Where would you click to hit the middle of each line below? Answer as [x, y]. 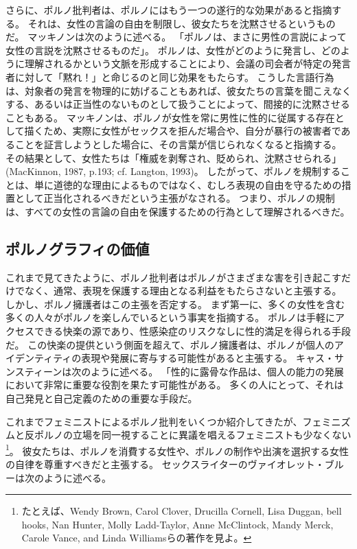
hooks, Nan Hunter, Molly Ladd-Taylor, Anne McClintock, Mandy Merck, [177, 524]
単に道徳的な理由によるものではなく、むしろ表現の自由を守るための [188, 184]
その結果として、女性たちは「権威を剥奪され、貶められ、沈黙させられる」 [174, 157]
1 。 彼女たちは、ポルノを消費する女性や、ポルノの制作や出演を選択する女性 [177, 449]
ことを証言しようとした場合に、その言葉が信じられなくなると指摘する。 [178, 144]
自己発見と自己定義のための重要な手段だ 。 [102, 398]
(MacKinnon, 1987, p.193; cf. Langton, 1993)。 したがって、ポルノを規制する [173, 171]
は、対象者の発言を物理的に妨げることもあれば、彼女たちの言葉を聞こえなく [178, 90]
